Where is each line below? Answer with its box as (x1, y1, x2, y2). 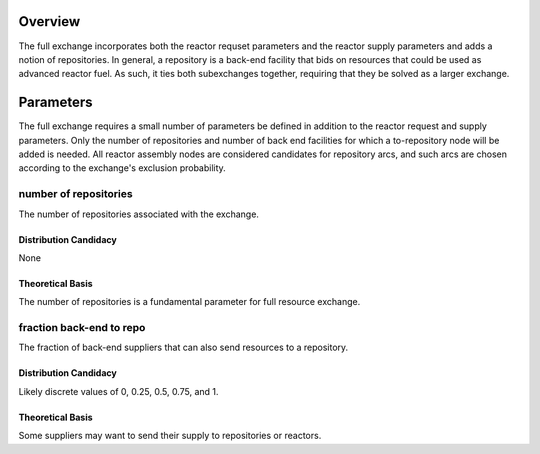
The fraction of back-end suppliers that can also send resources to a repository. (18, 341, 349, 354)
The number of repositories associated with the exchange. (18, 208, 260, 220)
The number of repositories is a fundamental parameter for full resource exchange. (18, 296, 361, 308)
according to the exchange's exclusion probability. (18, 162, 227, 174)
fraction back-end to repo (18, 321, 146, 335)
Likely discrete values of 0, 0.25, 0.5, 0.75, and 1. (18, 385, 219, 397)
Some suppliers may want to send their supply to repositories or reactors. (18, 430, 322, 442)
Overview (18, 13, 81, 30)
